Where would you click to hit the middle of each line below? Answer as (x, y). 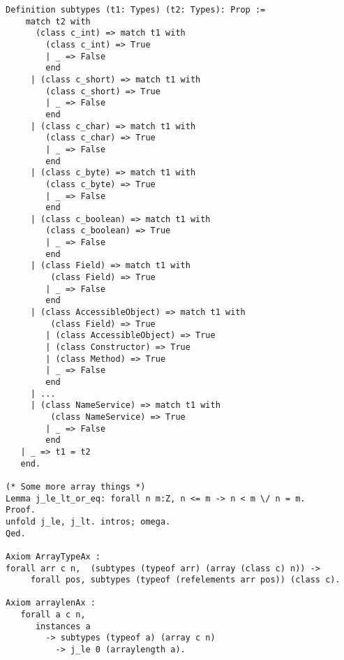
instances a (63, 626)
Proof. (21, 510)
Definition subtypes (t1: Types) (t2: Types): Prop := (136, 10)
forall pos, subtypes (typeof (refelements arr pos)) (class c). (185, 580)
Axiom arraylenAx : (51, 603)
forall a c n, (53, 615)
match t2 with (58, 21)
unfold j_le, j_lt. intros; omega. (88, 521)
